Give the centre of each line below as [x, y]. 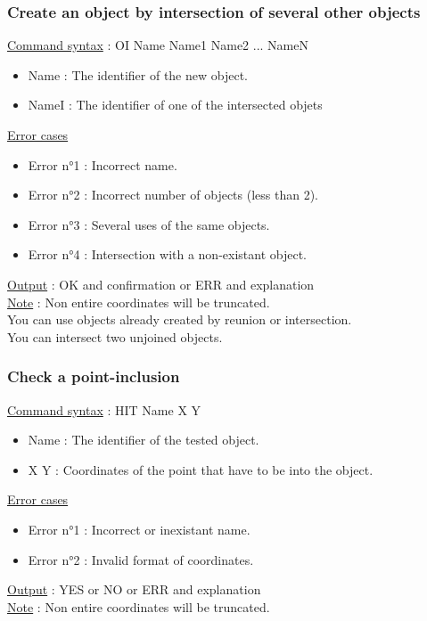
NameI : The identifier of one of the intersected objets [175, 105]
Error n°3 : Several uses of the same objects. [149, 224]
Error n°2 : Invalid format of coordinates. [141, 559]
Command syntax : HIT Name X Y [104, 409]
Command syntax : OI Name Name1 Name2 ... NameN [158, 45]
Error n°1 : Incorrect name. [103, 164]
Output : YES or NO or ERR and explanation [134, 589]
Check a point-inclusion [94, 376]
